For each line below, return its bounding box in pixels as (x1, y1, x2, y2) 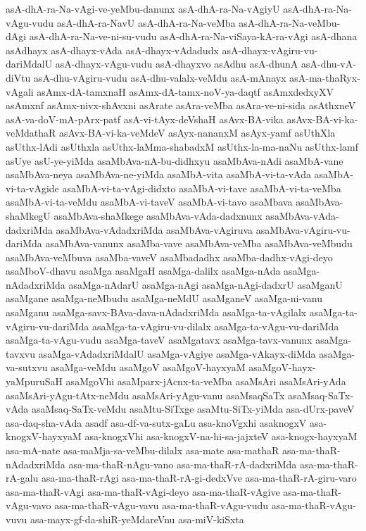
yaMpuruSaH (6, 374, 63, 389)
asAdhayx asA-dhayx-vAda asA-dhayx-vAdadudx (6, 42, 219, 57)
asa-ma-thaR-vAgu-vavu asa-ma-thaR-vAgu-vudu (54, 498, 269, 513)
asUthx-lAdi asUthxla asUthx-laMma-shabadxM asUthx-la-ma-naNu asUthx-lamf (6, 139, 358, 154)
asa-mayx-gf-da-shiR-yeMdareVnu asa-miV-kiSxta (30, 511, 244, 526)
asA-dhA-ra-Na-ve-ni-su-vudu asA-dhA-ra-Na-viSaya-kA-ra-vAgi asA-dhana (29, 29, 358, 44)
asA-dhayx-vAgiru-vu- (222, 42, 318, 57)
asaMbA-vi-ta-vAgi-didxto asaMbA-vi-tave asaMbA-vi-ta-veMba (62, 180, 341, 195)
